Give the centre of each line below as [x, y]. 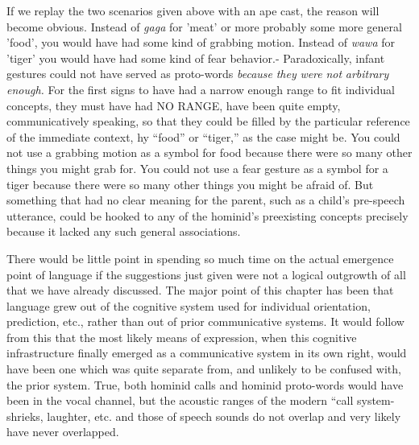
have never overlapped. [63, 432]
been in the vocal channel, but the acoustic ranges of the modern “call [180, 400]
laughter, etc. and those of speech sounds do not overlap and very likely [224, 416]
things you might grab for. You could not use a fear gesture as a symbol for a [197, 168]
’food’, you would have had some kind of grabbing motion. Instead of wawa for [201, 42]
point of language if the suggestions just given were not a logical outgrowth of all [206, 274]
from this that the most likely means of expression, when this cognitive [182, 337]
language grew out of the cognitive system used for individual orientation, [189, 305]
